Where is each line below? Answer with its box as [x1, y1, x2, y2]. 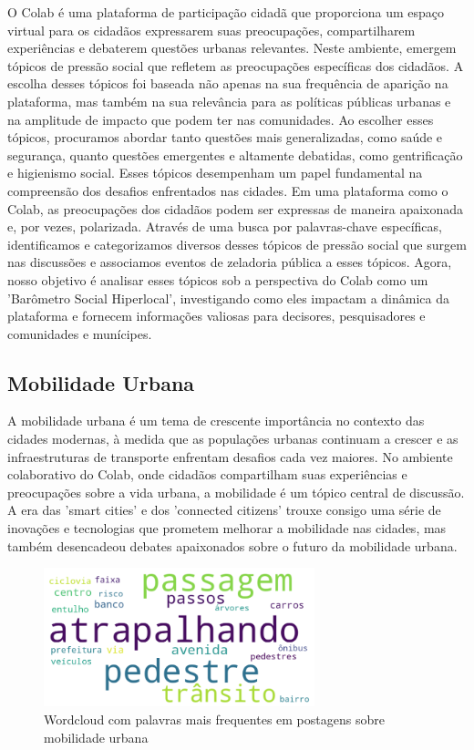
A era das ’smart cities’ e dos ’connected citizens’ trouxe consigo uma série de [7, 500, 441, 519]
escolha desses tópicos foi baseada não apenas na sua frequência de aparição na [7, 74, 448, 93]
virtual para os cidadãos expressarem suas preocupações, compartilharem [7, 20, 416, 39]
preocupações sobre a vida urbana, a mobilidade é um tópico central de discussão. [7, 482, 465, 501]
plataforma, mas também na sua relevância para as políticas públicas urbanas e [7, 91, 451, 110]
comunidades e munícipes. [7, 324, 152, 343]
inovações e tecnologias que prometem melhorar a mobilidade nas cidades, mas [7, 519, 447, 538]
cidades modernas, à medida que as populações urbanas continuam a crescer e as [7, 429, 459, 448]
